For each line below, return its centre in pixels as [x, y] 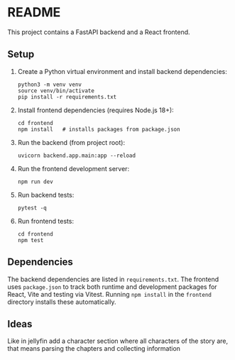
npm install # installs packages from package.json [99, 129]
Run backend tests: [46, 195]
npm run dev [35, 182]
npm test [31, 240]
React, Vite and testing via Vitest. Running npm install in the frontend [109, 294]
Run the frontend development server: [73, 168]
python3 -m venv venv [49, 84]
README [34, 12]
